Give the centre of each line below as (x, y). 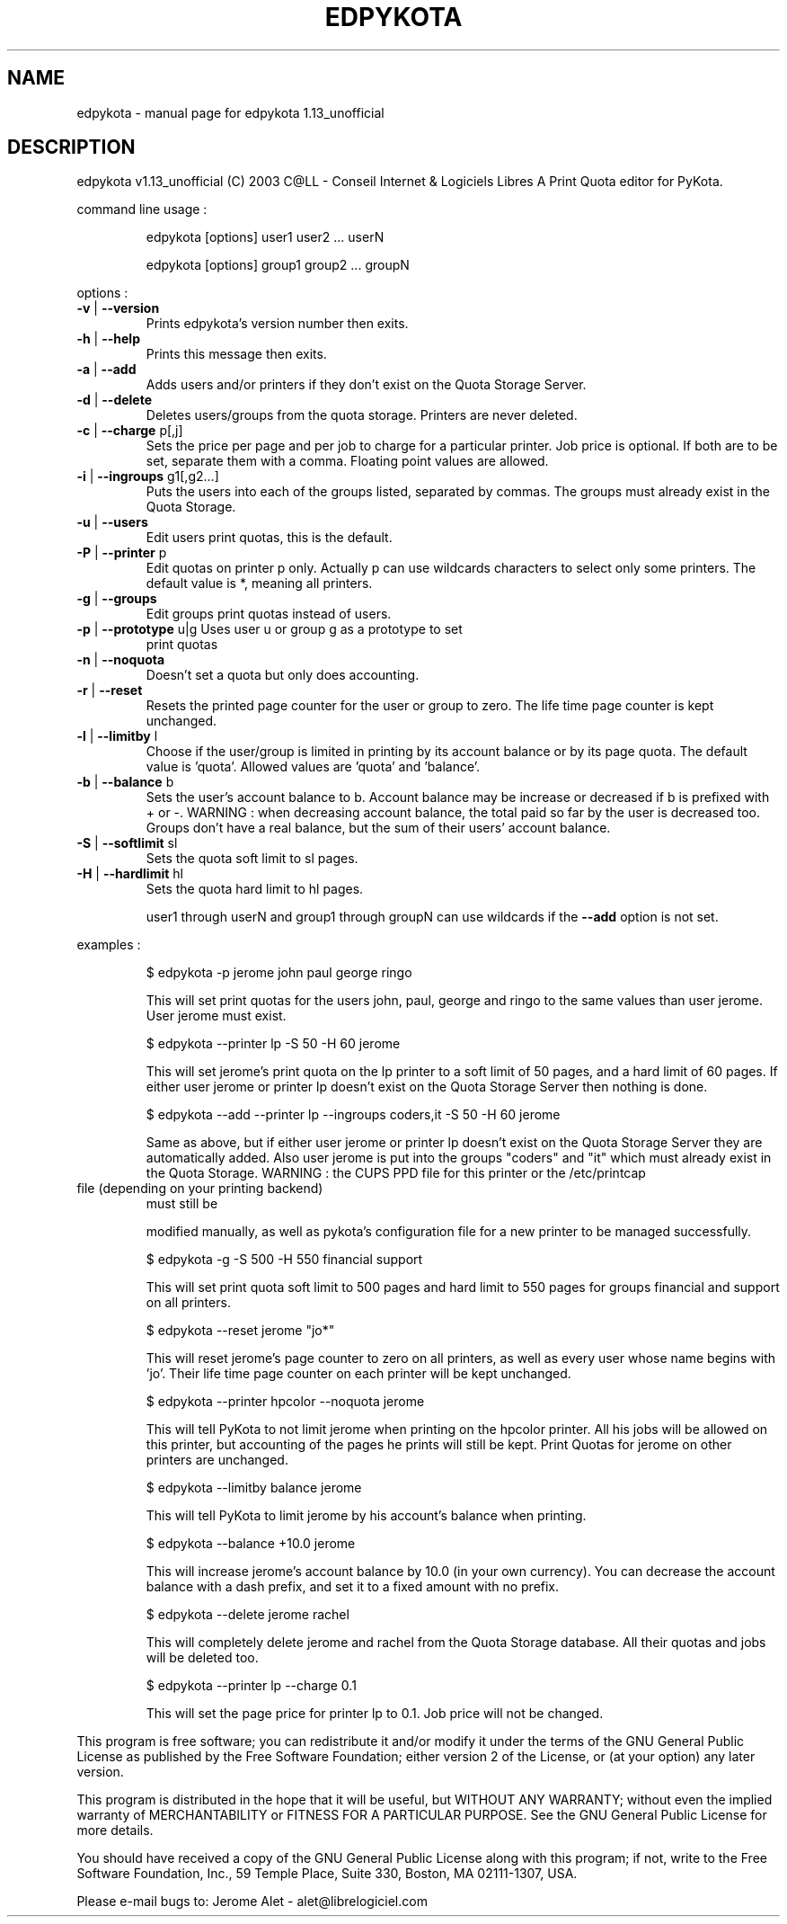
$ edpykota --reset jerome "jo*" (240, 1331)
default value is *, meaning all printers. (259, 583)
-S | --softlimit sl (127, 843)
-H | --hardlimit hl (130, 874)
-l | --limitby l (117, 736)
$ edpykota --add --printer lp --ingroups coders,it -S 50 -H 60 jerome (353, 1115)
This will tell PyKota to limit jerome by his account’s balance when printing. (366, 1516)
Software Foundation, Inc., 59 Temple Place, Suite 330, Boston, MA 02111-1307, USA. (327, 1874)
